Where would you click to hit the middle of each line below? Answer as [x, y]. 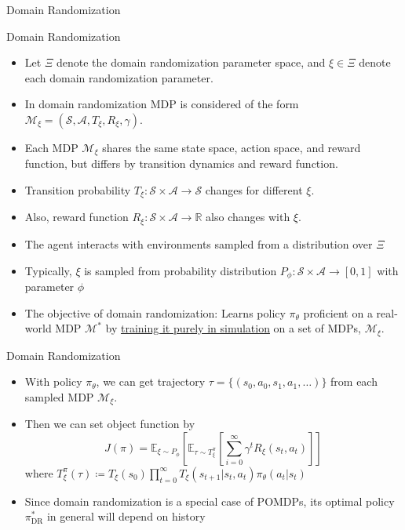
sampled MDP [59, 396]
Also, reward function [77, 217]
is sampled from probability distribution [181, 270]
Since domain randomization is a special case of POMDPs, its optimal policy [210, 501]
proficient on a [338, 312]
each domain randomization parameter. [119, 77]
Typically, [48, 270]
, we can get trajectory [151, 381]
